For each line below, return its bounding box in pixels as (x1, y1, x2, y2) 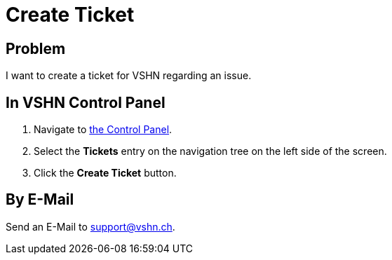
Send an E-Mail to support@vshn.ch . (6, 220, 175, 233)
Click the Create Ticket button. (34, 167, 177, 179)
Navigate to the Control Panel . (34, 123, 173, 136)
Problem (6, 39, 66, 57)
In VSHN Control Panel (6, 93, 165, 111)
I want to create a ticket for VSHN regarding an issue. (6, 69, 252, 82)
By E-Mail (6, 191, 74, 209)
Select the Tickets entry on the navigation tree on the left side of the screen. (34, 145, 387, 158)
